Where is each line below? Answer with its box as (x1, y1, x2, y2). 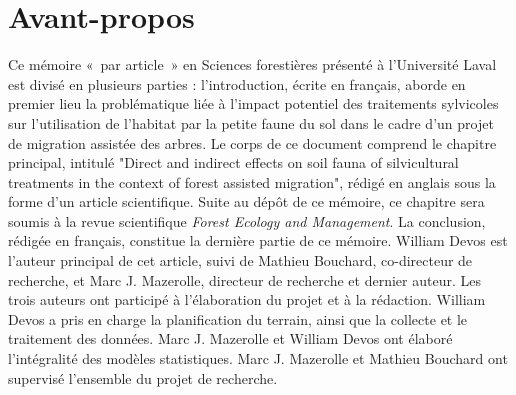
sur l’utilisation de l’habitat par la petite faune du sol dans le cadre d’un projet (8, 112, 494, 133)
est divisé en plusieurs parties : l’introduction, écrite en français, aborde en (8, 73, 466, 94)
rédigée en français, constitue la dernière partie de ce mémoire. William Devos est (8, 230, 508, 251)
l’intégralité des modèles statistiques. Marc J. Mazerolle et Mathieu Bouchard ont (8, 348, 508, 369)
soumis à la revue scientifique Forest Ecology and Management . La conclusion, (8, 210, 486, 231)
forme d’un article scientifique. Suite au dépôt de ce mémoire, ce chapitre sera (8, 191, 485, 212)
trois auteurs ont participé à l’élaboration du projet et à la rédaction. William (8, 289, 486, 310)
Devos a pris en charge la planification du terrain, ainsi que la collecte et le (8, 308, 468, 329)
